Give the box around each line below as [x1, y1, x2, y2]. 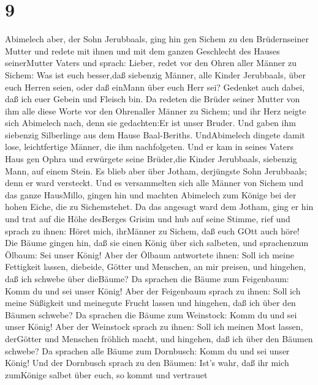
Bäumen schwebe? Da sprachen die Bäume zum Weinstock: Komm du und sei [5, 308, 297, 321]
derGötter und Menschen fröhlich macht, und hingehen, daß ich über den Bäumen [5, 332, 313, 345]
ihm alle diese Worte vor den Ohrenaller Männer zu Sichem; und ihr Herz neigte [5, 104, 306, 117]
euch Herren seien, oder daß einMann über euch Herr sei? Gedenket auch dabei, [5, 80, 305, 93]
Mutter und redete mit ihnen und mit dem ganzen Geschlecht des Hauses [5, 44, 280, 57]
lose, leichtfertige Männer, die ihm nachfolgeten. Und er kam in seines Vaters [5, 140, 294, 153]
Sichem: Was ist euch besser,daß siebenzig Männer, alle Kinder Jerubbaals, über [5, 68, 306, 81]
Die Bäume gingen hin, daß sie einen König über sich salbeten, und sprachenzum [5, 236, 309, 249]
